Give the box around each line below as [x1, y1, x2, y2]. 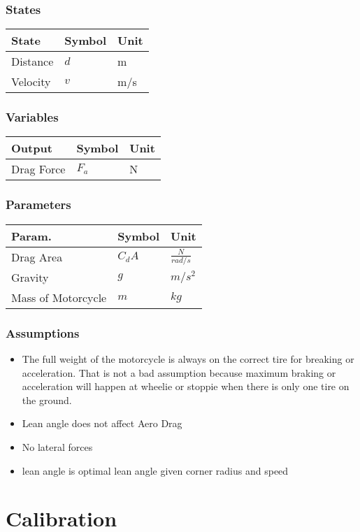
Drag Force [11, 161, 66, 178]
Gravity [11, 268, 49, 285]
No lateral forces [22, 440, 93, 454]
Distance [11, 53, 54, 70]
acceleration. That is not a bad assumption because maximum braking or [22, 365, 336, 380]
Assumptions [6, 324, 80, 341]
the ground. [22, 392, 72, 407]
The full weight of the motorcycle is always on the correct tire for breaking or [22, 352, 354, 366]
